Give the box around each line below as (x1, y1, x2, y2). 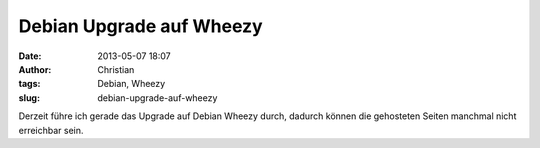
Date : (18, 50, 42, 62)
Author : (18, 63, 52, 75)
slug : (18, 91, 40, 104)
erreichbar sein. (18, 124, 84, 136)
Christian (97, 63, 135, 75)
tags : (18, 78, 41, 90)
